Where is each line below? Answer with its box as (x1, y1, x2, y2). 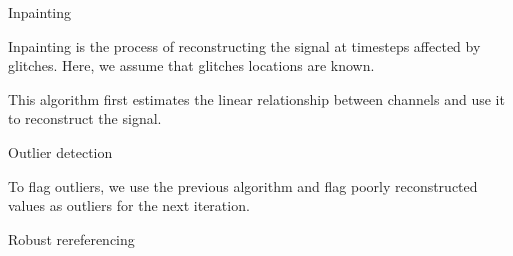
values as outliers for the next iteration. (8, 195, 250, 216)
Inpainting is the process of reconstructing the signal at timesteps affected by (8, 35, 481, 56)
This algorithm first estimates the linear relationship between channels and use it (8, 88, 505, 109)
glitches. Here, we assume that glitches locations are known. (8, 55, 375, 76)
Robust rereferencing (8, 228, 135, 249)
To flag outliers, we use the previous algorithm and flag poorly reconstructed (8, 175, 478, 196)
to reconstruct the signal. (8, 108, 162, 129)
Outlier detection (8, 141, 113, 162)
